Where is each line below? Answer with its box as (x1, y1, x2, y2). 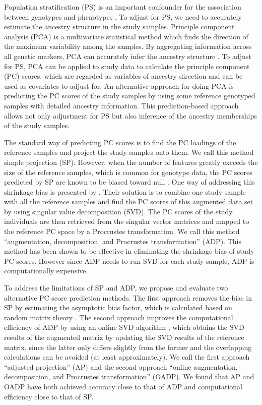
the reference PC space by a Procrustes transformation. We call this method (4, 226, 240, 237)
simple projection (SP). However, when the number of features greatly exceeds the (4, 156, 258, 167)
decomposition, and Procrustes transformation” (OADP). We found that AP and (4, 371, 254, 382)
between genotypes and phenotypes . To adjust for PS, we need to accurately (4, 11, 242, 22)
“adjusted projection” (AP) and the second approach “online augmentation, (4, 361, 238, 372)
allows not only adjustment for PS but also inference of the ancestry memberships (4, 110, 257, 121)
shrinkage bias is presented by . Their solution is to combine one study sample (4, 186, 246, 197)
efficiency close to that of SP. (4, 391, 94, 401)
